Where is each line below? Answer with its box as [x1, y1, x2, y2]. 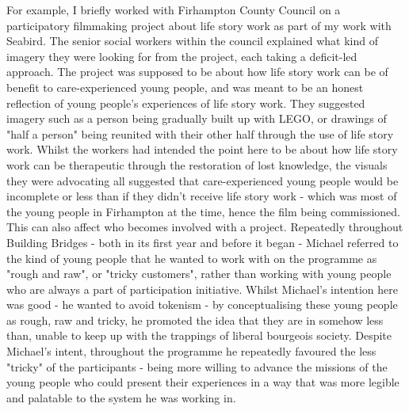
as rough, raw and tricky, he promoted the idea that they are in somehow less [6, 311, 384, 328]
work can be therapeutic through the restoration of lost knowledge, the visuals [6, 156, 388, 173]
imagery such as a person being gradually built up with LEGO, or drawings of [6, 110, 387, 127]
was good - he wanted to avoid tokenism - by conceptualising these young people [6, 296, 398, 313]
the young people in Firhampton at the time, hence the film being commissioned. [6, 203, 400, 219]
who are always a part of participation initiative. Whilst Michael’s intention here [6, 280, 398, 297]
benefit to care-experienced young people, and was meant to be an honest [6, 78, 364, 95]
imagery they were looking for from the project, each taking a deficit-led [6, 48, 357, 64]
